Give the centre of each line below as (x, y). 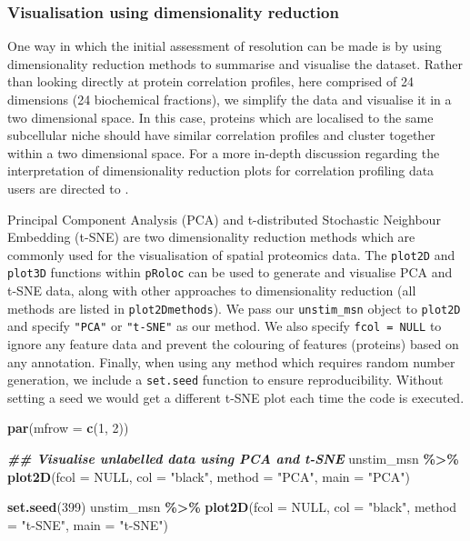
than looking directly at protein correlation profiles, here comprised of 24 (210, 81)
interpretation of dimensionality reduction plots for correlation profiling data (221, 170)
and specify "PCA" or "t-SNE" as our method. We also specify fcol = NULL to (225, 326)
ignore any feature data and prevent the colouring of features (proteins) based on (233, 343)
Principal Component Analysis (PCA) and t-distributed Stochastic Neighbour (224, 219)
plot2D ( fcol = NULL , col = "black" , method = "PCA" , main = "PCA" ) (209, 476)
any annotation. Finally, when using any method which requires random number (231, 361)
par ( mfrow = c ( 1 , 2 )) (68, 428)
